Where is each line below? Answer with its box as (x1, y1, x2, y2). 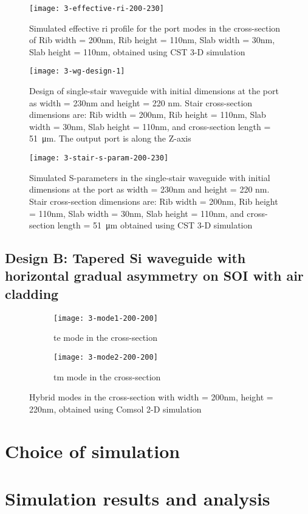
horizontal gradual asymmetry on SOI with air (5, 266, 304, 285)
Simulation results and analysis (5, 485, 270, 510)
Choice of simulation (5, 438, 180, 463)
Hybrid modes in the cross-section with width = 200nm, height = (29, 391, 273, 403)
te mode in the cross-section (53, 331, 157, 344)
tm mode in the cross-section (53, 370, 161, 383)
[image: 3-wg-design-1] (29, 67, 125, 76)
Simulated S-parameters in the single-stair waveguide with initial (29, 171, 270, 183)
